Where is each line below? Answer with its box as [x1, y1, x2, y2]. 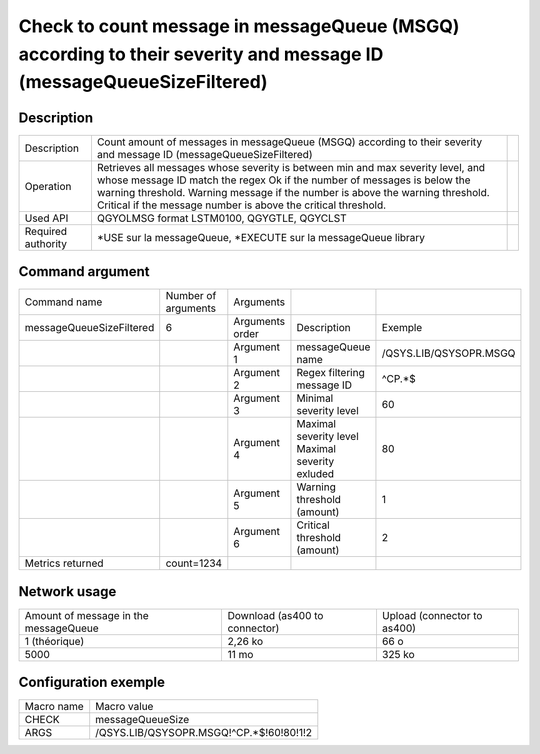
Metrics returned [24, 556, 104, 570]
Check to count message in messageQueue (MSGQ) [18, 15, 460, 37]
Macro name [24, 700, 84, 714]
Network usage [18, 583, 117, 600]
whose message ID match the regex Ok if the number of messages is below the [96, 173, 471, 187]
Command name [24, 295, 103, 309]
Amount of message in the [24, 608, 149, 622]
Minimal [296, 391, 334, 405]
